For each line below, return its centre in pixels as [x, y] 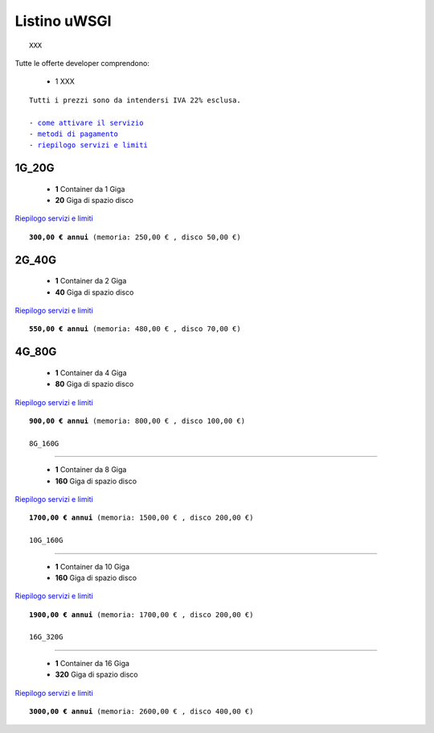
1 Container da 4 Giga [91, 373]
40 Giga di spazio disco [94, 292]
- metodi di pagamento [74, 134]
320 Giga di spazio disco [96, 675]
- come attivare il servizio [86, 122]
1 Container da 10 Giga [92, 566]
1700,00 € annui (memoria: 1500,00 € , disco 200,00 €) [141, 518]
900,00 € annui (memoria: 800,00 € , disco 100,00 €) [137, 421]
